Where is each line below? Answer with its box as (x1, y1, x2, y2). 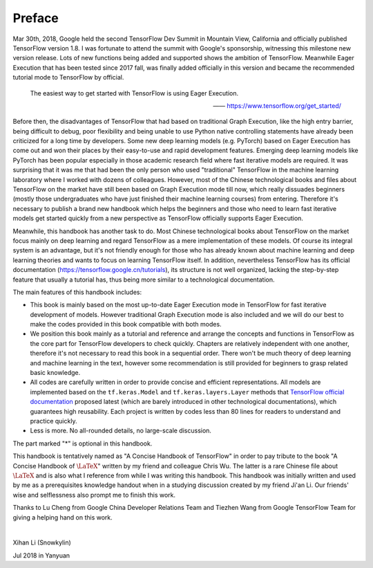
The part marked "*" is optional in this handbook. (12, 439, 153, 448)
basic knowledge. (30, 369, 81, 377)
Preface (12, 10, 59, 26)
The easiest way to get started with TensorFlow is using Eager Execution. (30, 89, 239, 97)
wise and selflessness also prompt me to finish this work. (12, 491, 176, 499)
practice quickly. (30, 417, 77, 425)
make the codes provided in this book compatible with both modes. (30, 320, 222, 329)
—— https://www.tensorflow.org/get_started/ (213, 101, 341, 110)
